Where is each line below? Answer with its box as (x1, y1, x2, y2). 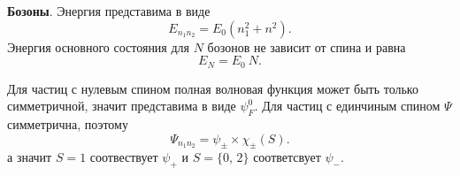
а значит (7, 148, 52, 166)
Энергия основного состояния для (7, 37, 190, 56)
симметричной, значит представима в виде (7, 96, 236, 115)
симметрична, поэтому (7, 115, 128, 134)
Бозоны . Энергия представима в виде (7, 2, 211, 19)
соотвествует (89, 148, 158, 166)
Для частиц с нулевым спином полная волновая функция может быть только (7, 79, 418, 97)
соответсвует (253, 148, 321, 166)
